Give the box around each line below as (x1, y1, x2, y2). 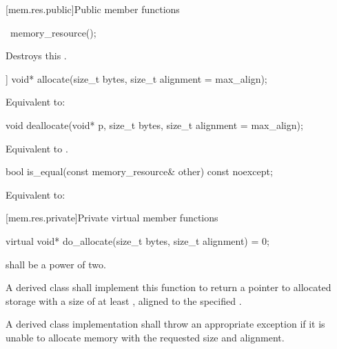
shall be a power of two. (6, 257, 106, 271)
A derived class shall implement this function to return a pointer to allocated (6, 280, 331, 295)
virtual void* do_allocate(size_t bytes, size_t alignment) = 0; (6, 233, 269, 248)
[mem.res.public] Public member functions (6, 2, 180, 16)
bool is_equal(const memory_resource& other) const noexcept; (6, 164, 273, 179)
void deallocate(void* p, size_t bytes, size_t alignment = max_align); (6, 117, 303, 132)
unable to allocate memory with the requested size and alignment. (6, 330, 285, 344)
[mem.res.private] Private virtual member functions (6, 210, 218, 225)
